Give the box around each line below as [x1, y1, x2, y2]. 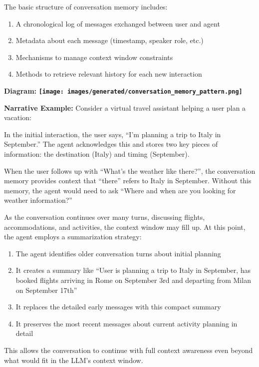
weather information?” [4, 195, 72, 205]
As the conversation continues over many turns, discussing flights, [4, 211, 205, 222]
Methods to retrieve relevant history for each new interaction [15, 69, 202, 79]
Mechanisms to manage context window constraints [15, 52, 173, 62]
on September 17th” [15, 284, 77, 295]
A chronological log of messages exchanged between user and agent [15, 18, 220, 29]
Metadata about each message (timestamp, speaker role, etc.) [15, 35, 204, 46]
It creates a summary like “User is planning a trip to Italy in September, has [15, 265, 251, 275]
